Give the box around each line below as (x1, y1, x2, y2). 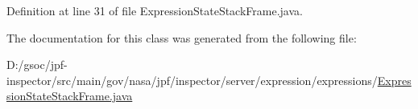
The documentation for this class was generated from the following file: (6, 29, 357, 46)
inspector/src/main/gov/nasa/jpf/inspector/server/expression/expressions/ (6, 71, 378, 88)
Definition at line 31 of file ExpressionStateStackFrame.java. (6, 2, 303, 18)
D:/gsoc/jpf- (6, 56, 68, 73)
